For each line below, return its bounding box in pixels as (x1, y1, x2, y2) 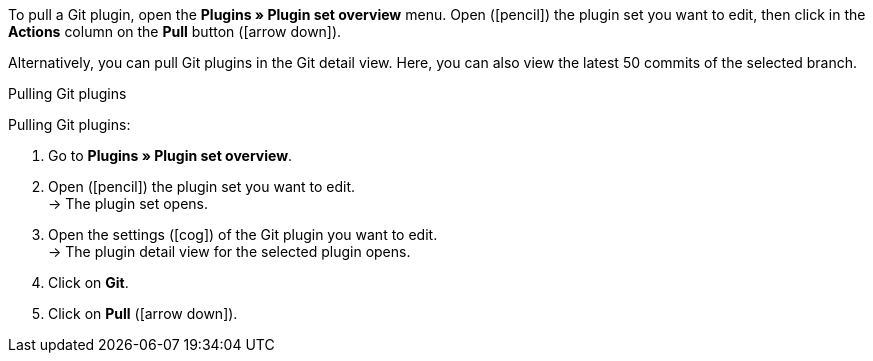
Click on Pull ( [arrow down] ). (48, 305, 238, 322)
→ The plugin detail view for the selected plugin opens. (48, 243, 411, 260)
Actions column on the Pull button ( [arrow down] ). (8, 23, 342, 40)
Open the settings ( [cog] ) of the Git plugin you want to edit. (48, 226, 438, 243)
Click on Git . (48, 274, 129, 291)
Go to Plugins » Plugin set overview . (48, 147, 293, 164)
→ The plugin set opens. (48, 195, 209, 212)
